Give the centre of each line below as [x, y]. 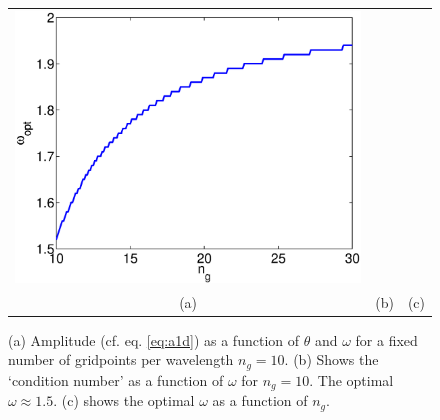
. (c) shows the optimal [124, 400]
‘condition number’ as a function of [116, 379]
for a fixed [386, 339]
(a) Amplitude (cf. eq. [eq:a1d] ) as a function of [154, 339]
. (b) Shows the [331, 359]
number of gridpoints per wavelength [121, 359]
